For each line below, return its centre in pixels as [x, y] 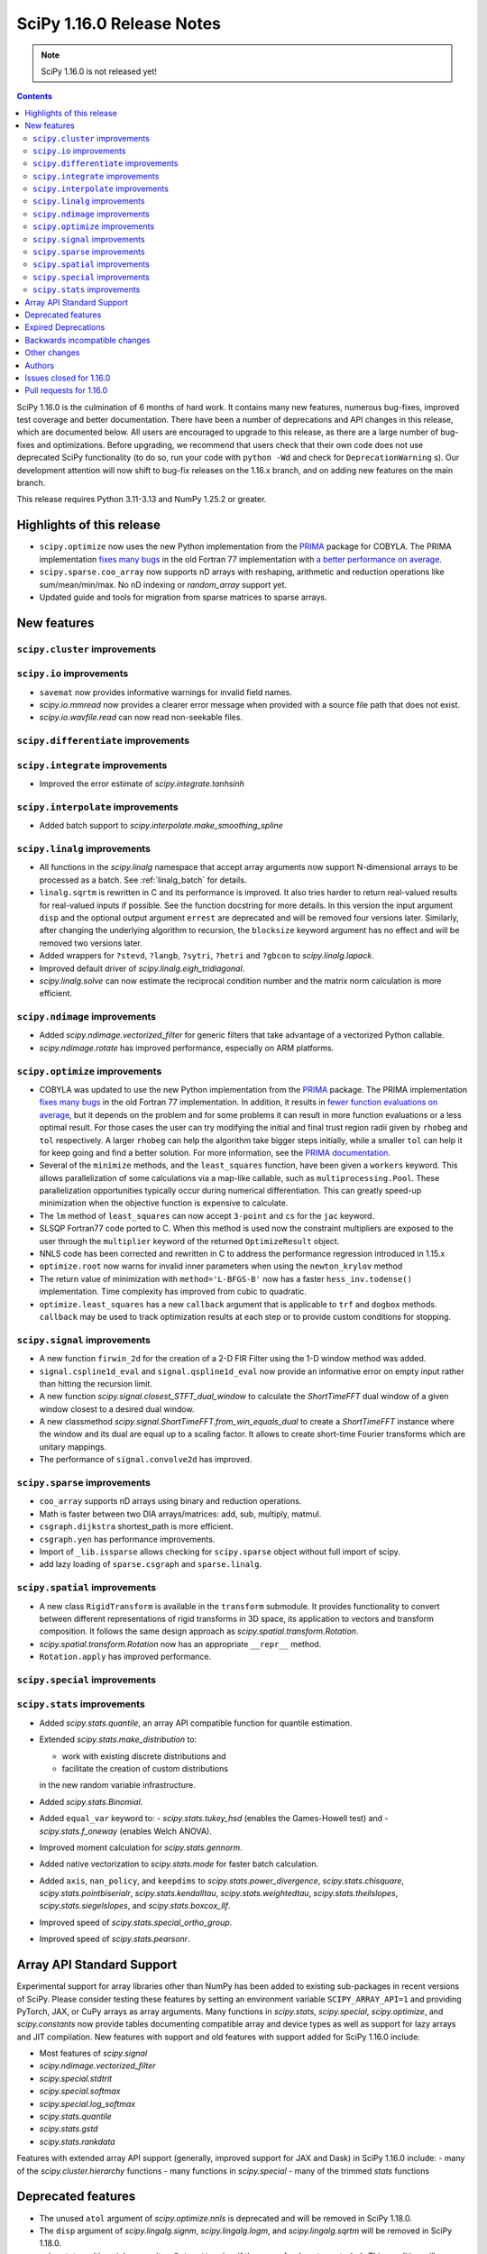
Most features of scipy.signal [93, 2053]
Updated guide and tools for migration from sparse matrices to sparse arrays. [183, 597]
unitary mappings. [73, 1446]
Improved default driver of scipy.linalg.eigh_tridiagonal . [142, 968]
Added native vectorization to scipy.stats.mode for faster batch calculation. [179, 1864]
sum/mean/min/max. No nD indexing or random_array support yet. [163, 584]
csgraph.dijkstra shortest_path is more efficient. [136, 1526]
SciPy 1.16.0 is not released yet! [99, 71]
